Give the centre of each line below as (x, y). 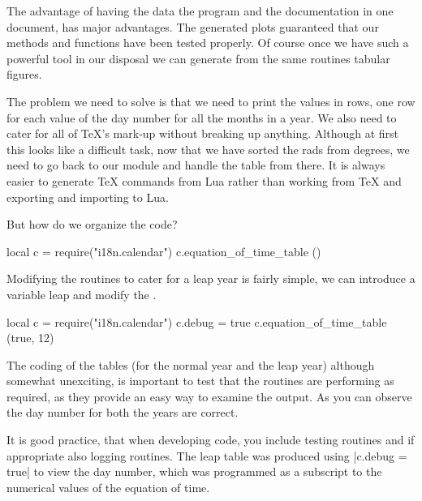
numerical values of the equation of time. (108, 487)
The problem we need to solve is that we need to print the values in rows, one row (211, 101)
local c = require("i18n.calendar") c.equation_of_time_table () (164, 251)
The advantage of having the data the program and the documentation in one (200, 11)
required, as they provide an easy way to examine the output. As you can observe (209, 396)
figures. (24, 74)
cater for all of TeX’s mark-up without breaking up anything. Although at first (203, 133)
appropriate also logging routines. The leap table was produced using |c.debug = (207, 455)
